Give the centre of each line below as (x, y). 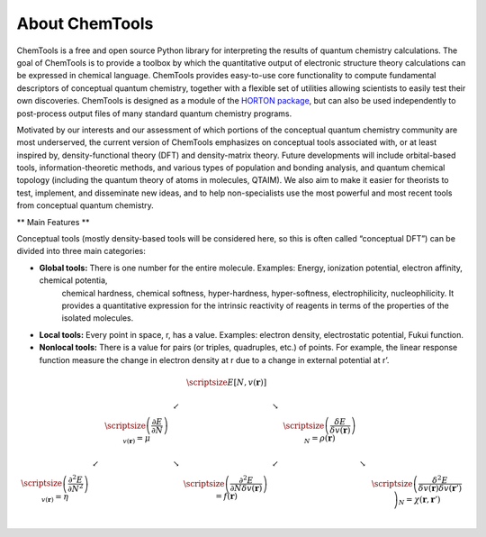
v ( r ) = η (55, 497)
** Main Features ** (53, 222)
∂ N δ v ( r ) (246, 488)
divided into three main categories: (81, 251)
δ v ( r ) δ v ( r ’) (440, 488)
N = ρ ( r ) (319, 439)
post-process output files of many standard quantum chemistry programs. (154, 114)
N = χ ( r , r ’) (419, 501)
